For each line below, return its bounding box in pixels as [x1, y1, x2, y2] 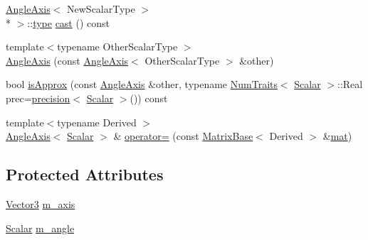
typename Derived [57, 114, 137, 129]
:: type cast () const [27, 15, 110, 30]
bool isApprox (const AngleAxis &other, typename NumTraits [6, 77, 278, 92]
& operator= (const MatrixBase [113, 129, 253, 143]
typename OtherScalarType [57, 39, 178, 54]
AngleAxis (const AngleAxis [6, 53, 129, 67]
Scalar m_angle [6, 220, 75, 235]
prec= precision [6, 90, 70, 105]
